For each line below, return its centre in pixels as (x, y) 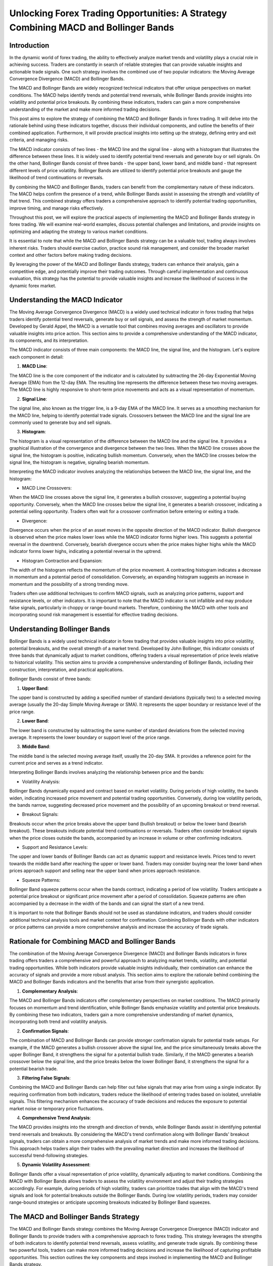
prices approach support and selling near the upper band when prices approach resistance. (105, 871)
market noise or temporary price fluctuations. (57, 1109)
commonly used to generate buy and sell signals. (60, 422)
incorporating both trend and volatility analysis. (58, 1022)
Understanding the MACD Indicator (66, 300)
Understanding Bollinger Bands (60, 629)
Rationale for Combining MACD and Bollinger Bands (93, 941)
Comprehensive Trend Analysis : (56, 1118)
